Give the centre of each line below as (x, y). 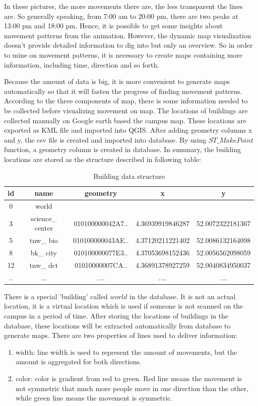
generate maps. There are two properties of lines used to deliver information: (121, 335)
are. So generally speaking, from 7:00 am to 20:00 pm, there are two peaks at (121, 16)
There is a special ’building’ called (56, 296)
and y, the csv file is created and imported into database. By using (105, 139)
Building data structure (129, 176)
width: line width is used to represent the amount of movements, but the (126, 352)
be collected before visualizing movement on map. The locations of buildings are (126, 110)
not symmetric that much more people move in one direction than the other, (132, 388)
